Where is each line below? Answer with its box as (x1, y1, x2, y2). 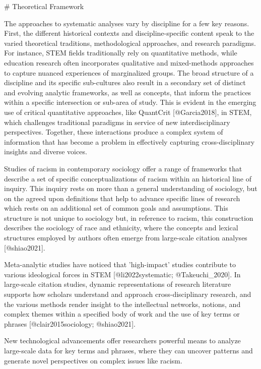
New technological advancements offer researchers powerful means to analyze (4, 335, 241, 346)
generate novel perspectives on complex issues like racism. (4, 355, 182, 365)
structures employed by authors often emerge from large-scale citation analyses (4, 232, 247, 243)
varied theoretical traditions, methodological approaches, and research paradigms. (4, 37, 256, 48)
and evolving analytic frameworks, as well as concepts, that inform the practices (4, 87, 251, 97)
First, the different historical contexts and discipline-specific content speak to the (4, 28, 254, 38)
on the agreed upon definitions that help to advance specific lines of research (4, 193, 240, 203)
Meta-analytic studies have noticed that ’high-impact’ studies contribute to (4, 259, 236, 270)
